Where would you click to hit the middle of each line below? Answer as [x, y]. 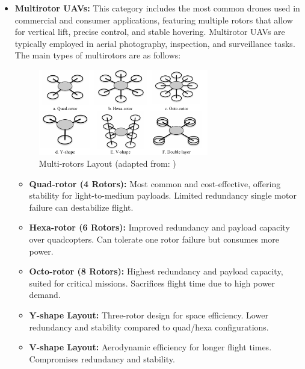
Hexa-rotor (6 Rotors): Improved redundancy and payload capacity [159, 227]
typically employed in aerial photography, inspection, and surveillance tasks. [155, 43]
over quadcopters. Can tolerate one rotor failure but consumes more [154, 239]
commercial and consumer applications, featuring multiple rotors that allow [154, 20]
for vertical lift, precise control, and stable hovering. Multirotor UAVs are [150, 32]
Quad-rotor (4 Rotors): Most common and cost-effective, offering [155, 183]
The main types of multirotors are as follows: [98, 55]
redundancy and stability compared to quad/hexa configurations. [149, 327]
